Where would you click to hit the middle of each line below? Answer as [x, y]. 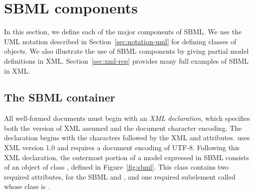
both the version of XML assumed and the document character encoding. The [123, 128]
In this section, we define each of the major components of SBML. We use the [123, 32]
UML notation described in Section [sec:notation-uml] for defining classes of [120, 41]
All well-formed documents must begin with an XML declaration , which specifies [127, 118]
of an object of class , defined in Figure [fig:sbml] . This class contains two [117, 167]
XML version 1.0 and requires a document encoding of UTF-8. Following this [122, 147]
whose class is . [27, 186]
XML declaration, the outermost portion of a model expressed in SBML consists [127, 157]
